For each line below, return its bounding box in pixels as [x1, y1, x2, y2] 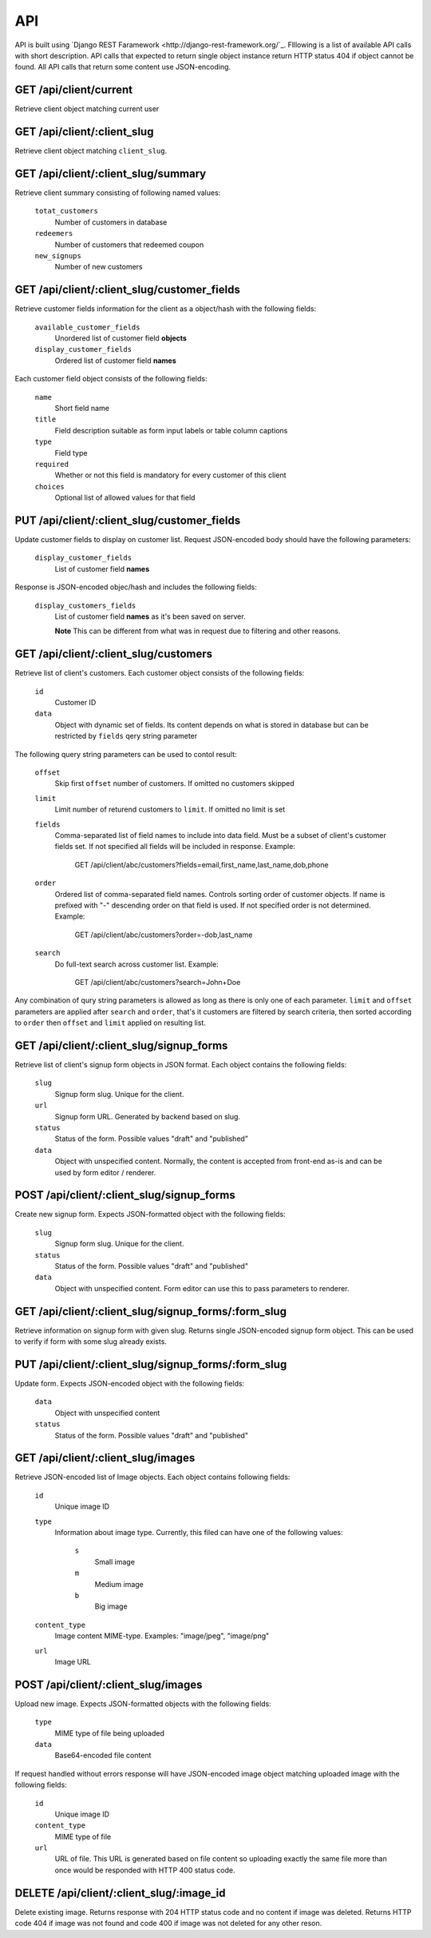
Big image [94, 1601, 128, 1611]
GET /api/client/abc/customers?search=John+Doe [74, 977, 241, 987]
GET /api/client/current [14, 83, 133, 97]
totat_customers [34, 206, 99, 216]
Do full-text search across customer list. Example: [54, 959, 219, 969]
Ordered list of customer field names [54, 356, 176, 365]
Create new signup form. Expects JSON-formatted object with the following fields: [14, 1210, 287, 1219]
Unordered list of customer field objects [54, 333, 188, 343]
